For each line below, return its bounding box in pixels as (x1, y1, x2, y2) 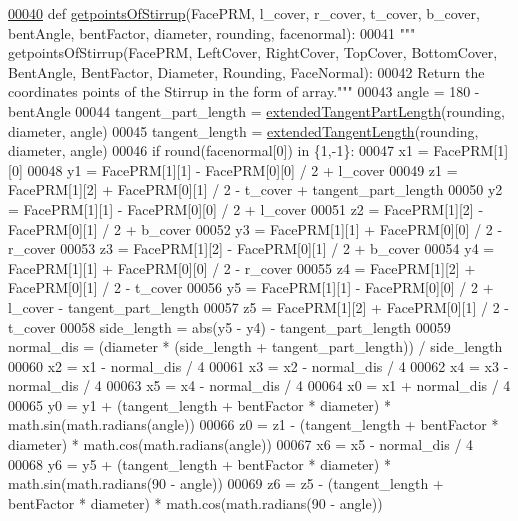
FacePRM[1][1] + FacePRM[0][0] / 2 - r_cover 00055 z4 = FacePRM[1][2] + (8, 257, 476, 278)
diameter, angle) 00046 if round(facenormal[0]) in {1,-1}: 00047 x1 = (8, 140, 429, 161)
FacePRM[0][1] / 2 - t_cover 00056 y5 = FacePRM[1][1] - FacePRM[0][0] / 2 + (8, 277, 494, 298)
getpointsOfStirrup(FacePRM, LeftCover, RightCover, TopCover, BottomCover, (8, 42, 498, 63)
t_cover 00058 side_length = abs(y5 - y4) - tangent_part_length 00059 (8, 316, 451, 337)
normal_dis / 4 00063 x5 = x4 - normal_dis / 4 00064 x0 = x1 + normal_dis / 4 (8, 375, 511, 396)
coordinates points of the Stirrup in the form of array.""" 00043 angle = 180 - (8, 81, 480, 102)
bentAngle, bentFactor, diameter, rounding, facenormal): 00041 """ (8, 22, 416, 43)
